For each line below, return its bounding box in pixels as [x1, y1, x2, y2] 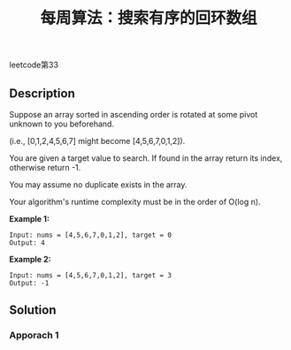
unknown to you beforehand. [9, 118, 115, 129]
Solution [9, 302, 57, 318]
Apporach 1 [9, 329, 59, 341]
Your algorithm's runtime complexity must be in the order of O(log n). [9, 196, 261, 207]
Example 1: [9, 214, 50, 224]
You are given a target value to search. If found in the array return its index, [9, 153, 283, 164]
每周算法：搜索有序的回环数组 [39, 8, 257, 28]
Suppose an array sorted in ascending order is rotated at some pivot [9, 110, 258, 119]
